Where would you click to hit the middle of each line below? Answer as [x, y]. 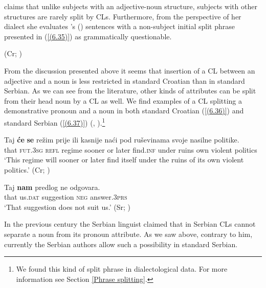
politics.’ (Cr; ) [27, 169]
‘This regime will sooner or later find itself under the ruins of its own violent [124, 160]
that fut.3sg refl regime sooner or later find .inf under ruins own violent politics [131, 149]
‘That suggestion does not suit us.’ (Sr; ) [67, 207]
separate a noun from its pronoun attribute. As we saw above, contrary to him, [128, 234]
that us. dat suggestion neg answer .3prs [66, 197]
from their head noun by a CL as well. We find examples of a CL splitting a [123, 100]
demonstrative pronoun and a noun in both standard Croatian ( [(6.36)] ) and [124, 111]
